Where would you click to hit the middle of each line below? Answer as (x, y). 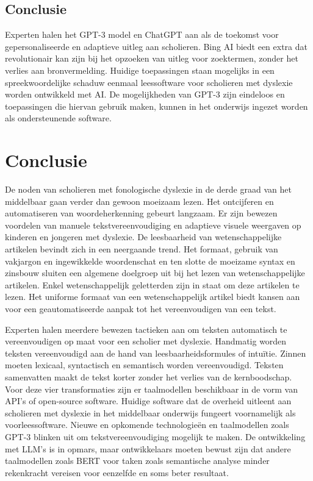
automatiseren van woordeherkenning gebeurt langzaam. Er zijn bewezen (141, 213)
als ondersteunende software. (58, 118)
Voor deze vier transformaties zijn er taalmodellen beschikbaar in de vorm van (152, 389)
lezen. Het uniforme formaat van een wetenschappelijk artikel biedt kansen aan (153, 297)
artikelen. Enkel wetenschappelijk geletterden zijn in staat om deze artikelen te (152, 284)
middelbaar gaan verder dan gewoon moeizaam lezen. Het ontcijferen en (139, 201)
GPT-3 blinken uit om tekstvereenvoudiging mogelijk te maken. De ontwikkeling (155, 436)
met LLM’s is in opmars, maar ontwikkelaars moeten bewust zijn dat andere (148, 448)
